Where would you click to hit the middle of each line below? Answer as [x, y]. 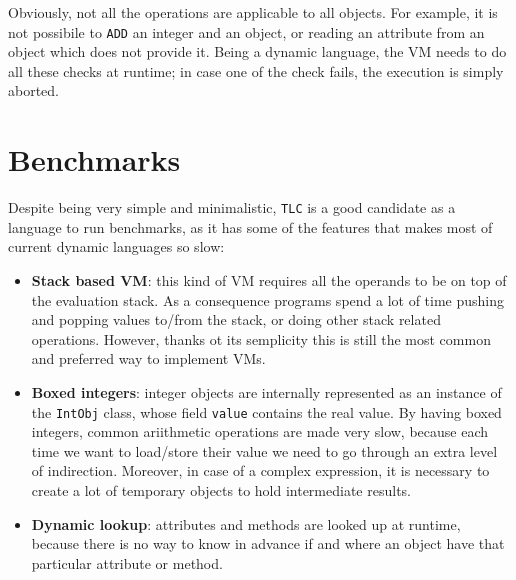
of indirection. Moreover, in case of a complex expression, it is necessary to [260, 470]
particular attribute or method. [127, 562]
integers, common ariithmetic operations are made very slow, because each [260, 431]
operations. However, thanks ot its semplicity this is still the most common [261, 338]
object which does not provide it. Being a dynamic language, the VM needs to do [257, 51]
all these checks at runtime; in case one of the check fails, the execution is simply [256, 70]
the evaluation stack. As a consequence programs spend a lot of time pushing [268, 299]
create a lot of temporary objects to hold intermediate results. [221, 490]
